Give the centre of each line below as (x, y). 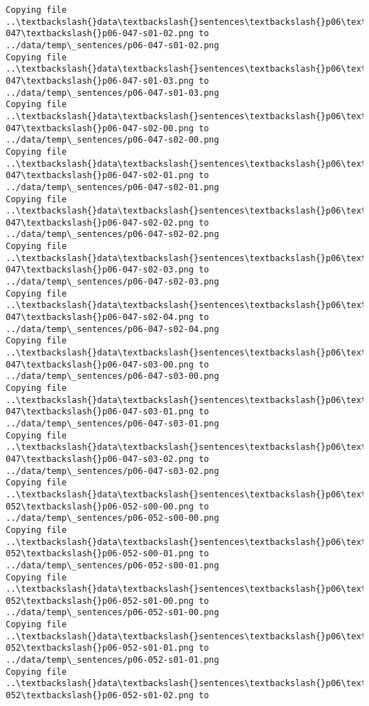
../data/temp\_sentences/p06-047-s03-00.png (112, 376)
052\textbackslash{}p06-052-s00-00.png (100, 506)
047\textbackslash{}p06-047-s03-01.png (100, 412)
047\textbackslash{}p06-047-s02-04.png (100, 318)
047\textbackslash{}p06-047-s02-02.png (100, 222)
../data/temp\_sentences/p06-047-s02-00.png (112, 140)
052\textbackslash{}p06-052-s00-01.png (100, 554)
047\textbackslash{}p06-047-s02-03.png (100, 270)
